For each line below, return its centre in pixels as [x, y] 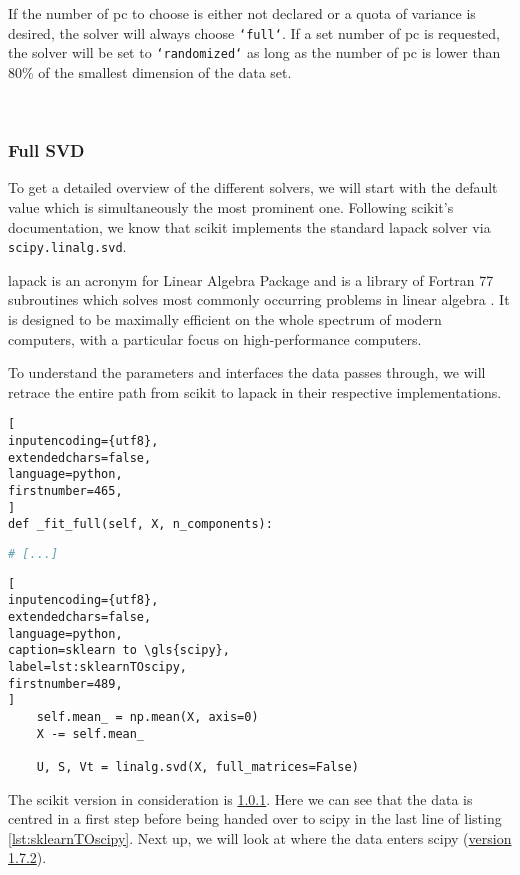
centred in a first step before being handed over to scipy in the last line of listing [255, 818]
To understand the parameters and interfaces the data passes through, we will [247, 372]
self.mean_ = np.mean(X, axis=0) [147, 717]
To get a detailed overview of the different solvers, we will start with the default [253, 187]
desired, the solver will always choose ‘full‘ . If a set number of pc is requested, [254, 32]
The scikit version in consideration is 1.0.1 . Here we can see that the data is [240, 798]
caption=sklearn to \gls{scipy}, [119, 650]
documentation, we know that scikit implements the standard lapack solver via [249, 226]
